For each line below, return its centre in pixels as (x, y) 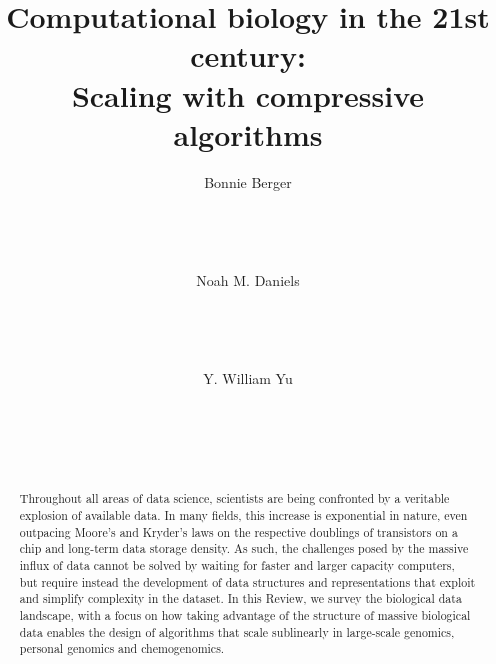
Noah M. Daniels (248, 279)
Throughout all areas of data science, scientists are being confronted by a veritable (234, 498)
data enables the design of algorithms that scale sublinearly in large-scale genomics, (237, 631)
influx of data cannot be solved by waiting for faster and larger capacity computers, (237, 565)
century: (248, 55)
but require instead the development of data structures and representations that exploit (247, 581)
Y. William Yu (248, 377)
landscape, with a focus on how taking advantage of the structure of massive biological (245, 614)
